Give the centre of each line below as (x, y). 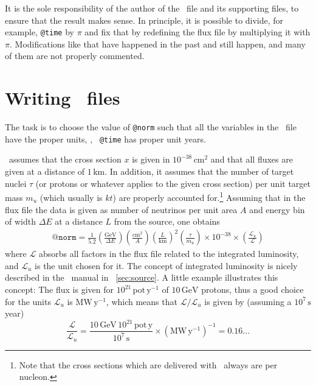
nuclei (16, 183)
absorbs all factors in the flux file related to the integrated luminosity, (169, 254)
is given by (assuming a (248, 301)
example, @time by (39, 32)
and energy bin (277, 209)
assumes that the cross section (65, 159)
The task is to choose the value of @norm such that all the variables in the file (151, 127)
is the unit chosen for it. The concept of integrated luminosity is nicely (166, 265)
